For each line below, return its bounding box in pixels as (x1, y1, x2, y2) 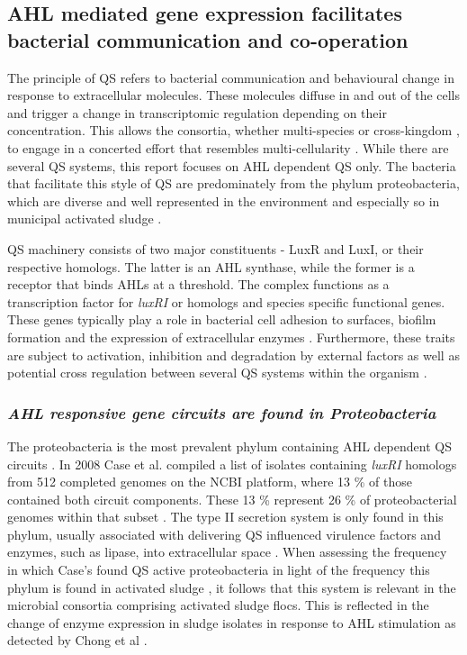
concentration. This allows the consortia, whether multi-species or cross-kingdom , (7, 121, 460, 140)
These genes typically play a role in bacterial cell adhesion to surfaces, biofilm (7, 310, 436, 329)
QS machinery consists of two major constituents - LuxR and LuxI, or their (7, 239, 424, 258)
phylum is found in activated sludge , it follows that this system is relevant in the (7, 578, 456, 596)
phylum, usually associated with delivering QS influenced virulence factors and (7, 524, 441, 543)
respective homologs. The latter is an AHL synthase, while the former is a (7, 257, 415, 276)
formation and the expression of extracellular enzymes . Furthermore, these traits (7, 327, 455, 346)
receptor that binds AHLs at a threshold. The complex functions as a (7, 275, 390, 294)
